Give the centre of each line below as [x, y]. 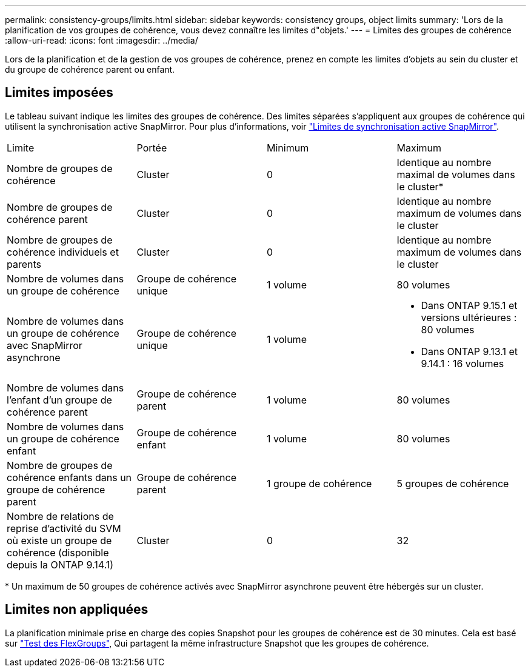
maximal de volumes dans [456, 174]
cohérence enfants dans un [69, 477]
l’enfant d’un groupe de [59, 400]
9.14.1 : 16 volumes [463, 363]
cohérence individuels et [63, 252]
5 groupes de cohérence [453, 483]
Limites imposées [59, 93]
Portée [152, 148]
